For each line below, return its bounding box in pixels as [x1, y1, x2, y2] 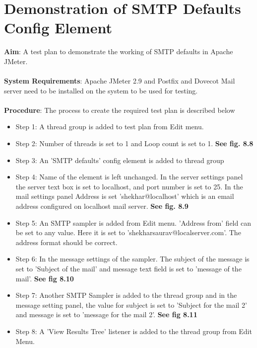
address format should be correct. [15, 237, 118, 247]
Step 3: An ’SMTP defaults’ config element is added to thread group [15, 155, 224, 165]
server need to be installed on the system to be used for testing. [4, 85, 198, 95]
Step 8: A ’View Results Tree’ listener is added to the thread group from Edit [15, 326, 252, 336]
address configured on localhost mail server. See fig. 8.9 [15, 201, 189, 211]
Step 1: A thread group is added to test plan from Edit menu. [15, 121, 204, 132]
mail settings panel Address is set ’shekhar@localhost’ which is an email [15, 191, 234, 201]
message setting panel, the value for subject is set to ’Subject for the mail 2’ [15, 299, 247, 310]
